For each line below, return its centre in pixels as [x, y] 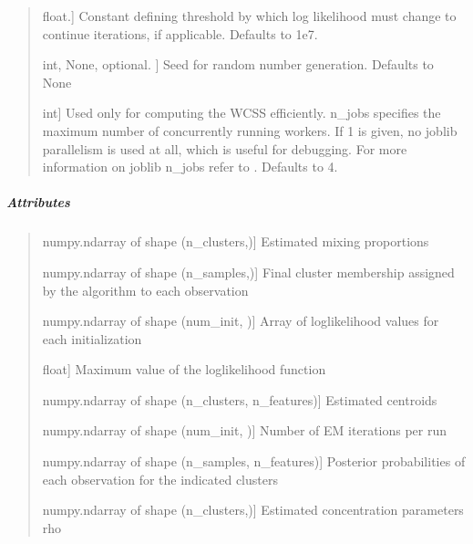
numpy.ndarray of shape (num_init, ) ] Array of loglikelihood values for [241, 321]
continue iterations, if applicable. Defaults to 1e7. [180, 33]
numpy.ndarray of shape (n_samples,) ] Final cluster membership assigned [248, 272]
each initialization [92, 338]
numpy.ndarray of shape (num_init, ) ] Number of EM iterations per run [245, 430]
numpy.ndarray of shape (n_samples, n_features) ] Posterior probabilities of [254, 461]
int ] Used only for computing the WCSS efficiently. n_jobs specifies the [242, 113]
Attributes [38, 202]
